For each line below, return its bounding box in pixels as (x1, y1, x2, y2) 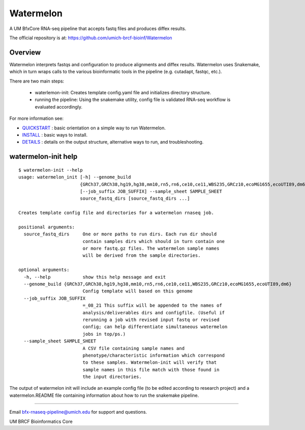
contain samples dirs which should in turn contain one (82, 238, 225, 244)
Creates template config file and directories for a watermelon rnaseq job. (18, 210, 215, 216)
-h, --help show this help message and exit (23, 274, 166, 280)
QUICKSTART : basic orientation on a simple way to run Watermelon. (22, 125, 166, 131)
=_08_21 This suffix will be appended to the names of (82, 303, 222, 308)
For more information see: (9, 115, 64, 122)
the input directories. (82, 374, 142, 380)
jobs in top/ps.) (82, 331, 126, 337)
